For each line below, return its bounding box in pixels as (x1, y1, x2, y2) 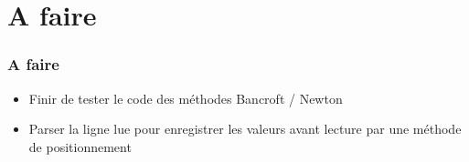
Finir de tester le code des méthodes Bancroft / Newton (28, 88, 343, 107)
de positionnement (28, 137, 132, 156)
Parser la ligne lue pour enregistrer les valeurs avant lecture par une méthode (28, 119, 462, 138)
